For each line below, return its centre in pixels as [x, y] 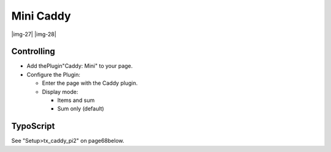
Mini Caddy [41, 16]
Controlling [33, 52]
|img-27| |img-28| [34, 34]
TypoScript [33, 126]
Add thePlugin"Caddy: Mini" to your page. [80, 66]
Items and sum [76, 100]
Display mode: [60, 92]
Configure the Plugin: [54, 74]
